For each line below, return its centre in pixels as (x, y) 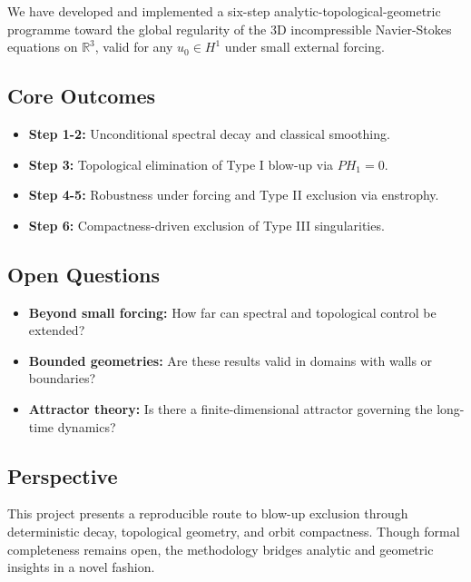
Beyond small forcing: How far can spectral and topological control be (232, 312)
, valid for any (134, 47)
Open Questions (84, 274)
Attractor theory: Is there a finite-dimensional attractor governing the (231, 408)
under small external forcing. (304, 47)
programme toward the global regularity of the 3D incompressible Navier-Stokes (230, 29)
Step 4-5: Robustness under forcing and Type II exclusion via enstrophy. (234, 195)
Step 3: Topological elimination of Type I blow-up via (181, 164)
